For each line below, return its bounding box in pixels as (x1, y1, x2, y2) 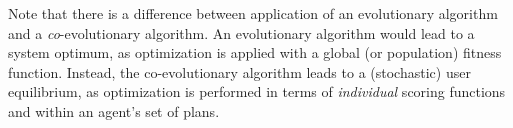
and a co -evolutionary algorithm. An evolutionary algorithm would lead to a (8, 22, 475, 43)
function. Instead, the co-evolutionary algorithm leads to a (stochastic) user (8, 61, 471, 82)
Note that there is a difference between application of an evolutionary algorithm (8, 3, 498, 23)
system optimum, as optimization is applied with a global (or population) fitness (8, 42, 502, 63)
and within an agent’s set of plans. (8, 100, 220, 121)
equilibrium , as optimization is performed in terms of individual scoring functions (8, 81, 506, 102)
